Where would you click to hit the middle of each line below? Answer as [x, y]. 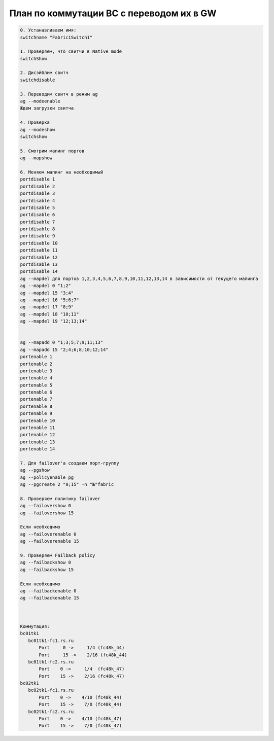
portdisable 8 [38, 229]
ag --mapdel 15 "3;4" [47, 293]
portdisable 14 [39, 272]
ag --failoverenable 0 [48, 534]
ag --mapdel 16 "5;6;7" [50, 300]
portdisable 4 [38, 201]
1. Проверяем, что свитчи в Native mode [71, 51]
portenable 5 [36, 385]
